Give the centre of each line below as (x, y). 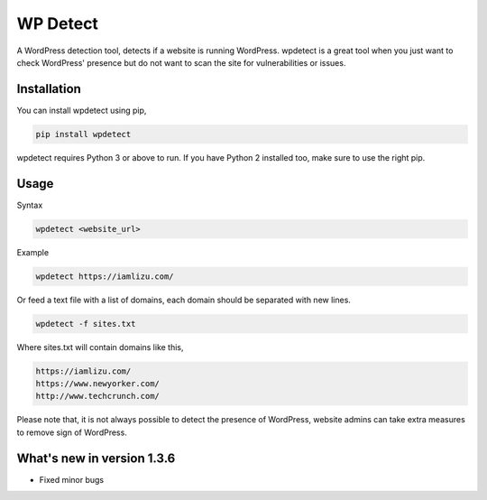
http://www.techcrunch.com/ (97, 396)
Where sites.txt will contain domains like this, (100, 347)
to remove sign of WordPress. (72, 432)
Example (33, 252)
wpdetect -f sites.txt (86, 324)
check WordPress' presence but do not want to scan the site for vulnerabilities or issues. (181, 62)
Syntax (30, 205)
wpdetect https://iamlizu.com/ (105, 276)
